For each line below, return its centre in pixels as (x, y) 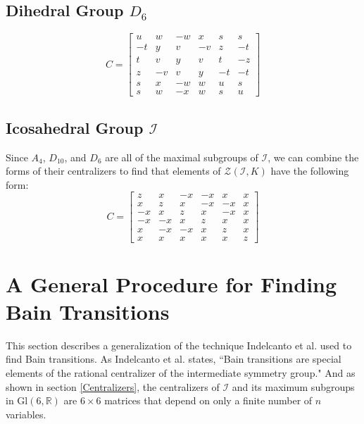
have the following (310, 171)
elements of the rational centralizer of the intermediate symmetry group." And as (181, 373)
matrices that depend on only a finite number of (208, 400)
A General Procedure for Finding (171, 283)
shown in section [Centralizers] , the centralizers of (113, 386)
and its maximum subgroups (293, 386)
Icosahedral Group (75, 127)
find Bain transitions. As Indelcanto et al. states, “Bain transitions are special (174, 359)
